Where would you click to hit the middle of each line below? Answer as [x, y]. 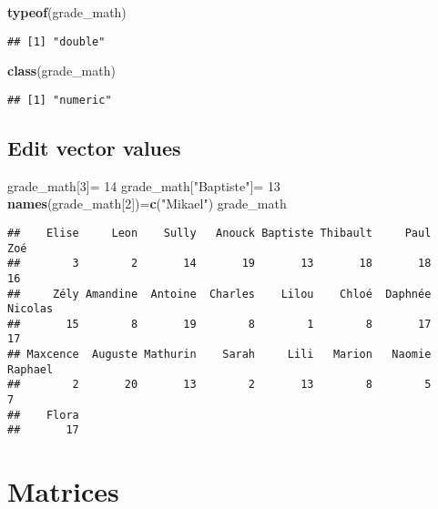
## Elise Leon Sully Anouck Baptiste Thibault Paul [219, 233]
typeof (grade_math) [67, 12]
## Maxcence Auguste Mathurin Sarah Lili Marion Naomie [219, 355]
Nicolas [31, 309]
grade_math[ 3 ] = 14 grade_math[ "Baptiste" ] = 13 [144, 185]
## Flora [43, 415]
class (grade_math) [61, 71]
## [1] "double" [56, 41]
